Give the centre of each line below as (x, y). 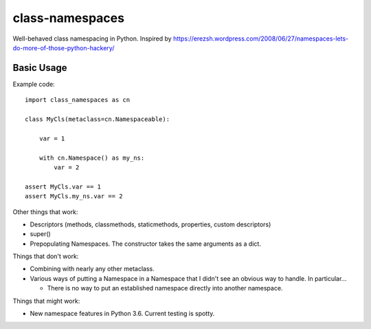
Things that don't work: (46, 256)
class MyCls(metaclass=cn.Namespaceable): (98, 119)
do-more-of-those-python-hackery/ (64, 47)
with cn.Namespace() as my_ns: (92, 158)
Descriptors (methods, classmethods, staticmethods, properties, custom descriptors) (150, 224)
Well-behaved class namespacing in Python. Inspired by (92, 39)
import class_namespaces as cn (78, 100)
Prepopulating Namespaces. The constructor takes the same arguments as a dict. (145, 244)
